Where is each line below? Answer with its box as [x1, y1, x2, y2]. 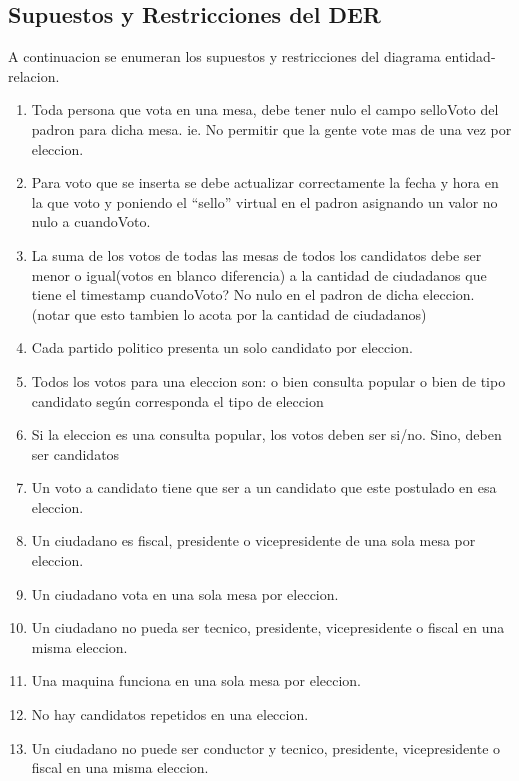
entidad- [445, 46, 496, 67]
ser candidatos [31, 443, 120, 464]
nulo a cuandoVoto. [31, 211, 151, 232]
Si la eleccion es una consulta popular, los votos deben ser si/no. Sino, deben [31, 424, 502, 445]
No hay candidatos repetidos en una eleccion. [31, 704, 309, 725]
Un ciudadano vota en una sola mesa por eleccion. [31, 583, 339, 604]
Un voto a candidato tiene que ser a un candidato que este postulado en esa [31, 477, 497, 498]
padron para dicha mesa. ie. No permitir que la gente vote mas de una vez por [31, 118, 512, 139]
